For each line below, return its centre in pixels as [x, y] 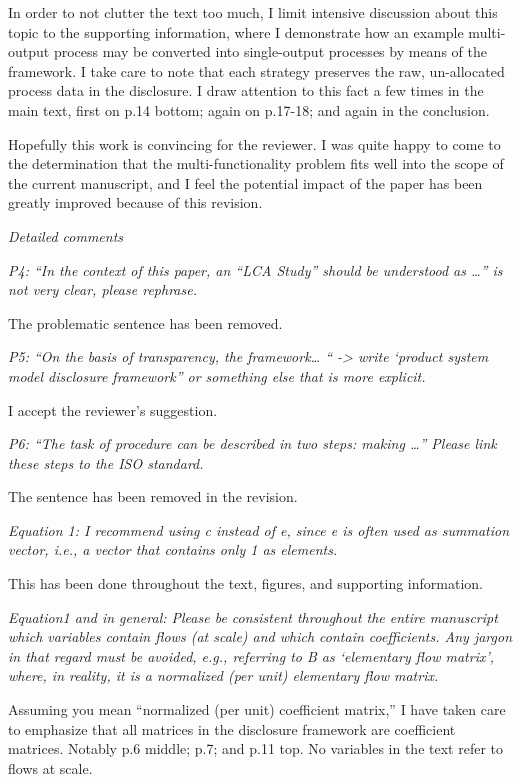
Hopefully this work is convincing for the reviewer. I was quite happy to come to [254, 143]
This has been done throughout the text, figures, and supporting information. [245, 583]
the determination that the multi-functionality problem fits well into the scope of [256, 163]
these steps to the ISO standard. [106, 462]
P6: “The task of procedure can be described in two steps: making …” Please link [252, 443]
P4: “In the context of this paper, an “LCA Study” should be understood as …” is [255, 269]
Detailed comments [66, 235]
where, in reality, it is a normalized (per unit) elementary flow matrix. [223, 675]
